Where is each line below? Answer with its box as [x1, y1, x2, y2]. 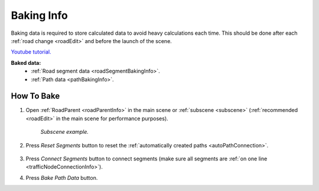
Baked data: [11, 59, 41, 66]
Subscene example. [40, 129, 89, 136]
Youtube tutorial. [11, 48, 51, 55]
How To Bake [11, 91, 60, 101]
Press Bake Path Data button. [25, 174, 98, 181]
